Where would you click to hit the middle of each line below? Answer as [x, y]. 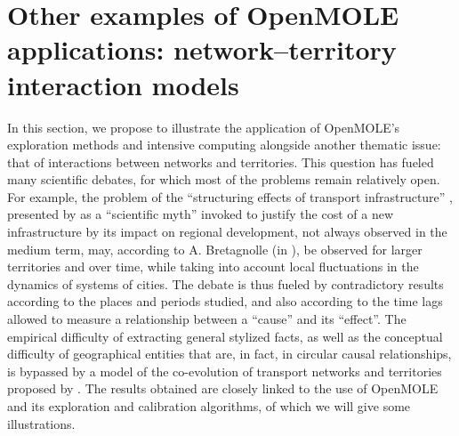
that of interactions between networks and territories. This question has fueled [221, 161]
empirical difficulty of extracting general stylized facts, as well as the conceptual [225, 336]
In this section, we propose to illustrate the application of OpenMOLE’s [204, 127]
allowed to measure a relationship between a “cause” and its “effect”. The [207, 319]
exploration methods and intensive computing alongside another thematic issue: [224, 145]
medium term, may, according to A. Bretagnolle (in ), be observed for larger [215, 249]
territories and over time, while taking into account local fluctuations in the [213, 266]
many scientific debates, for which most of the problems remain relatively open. [224, 179]
